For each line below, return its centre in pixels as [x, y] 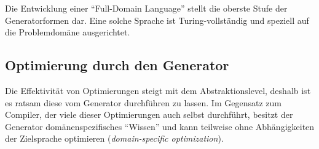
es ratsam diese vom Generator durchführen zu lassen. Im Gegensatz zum [143, 102]
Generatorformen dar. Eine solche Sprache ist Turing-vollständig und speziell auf [157, 20]
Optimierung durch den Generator [117, 65]
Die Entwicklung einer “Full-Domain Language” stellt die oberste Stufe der [146, 8]
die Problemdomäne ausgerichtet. [68, 32]
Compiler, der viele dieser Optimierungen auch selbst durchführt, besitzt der [149, 114]
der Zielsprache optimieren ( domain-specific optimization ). [114, 138]
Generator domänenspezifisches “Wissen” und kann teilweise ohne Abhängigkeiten [160, 126]
